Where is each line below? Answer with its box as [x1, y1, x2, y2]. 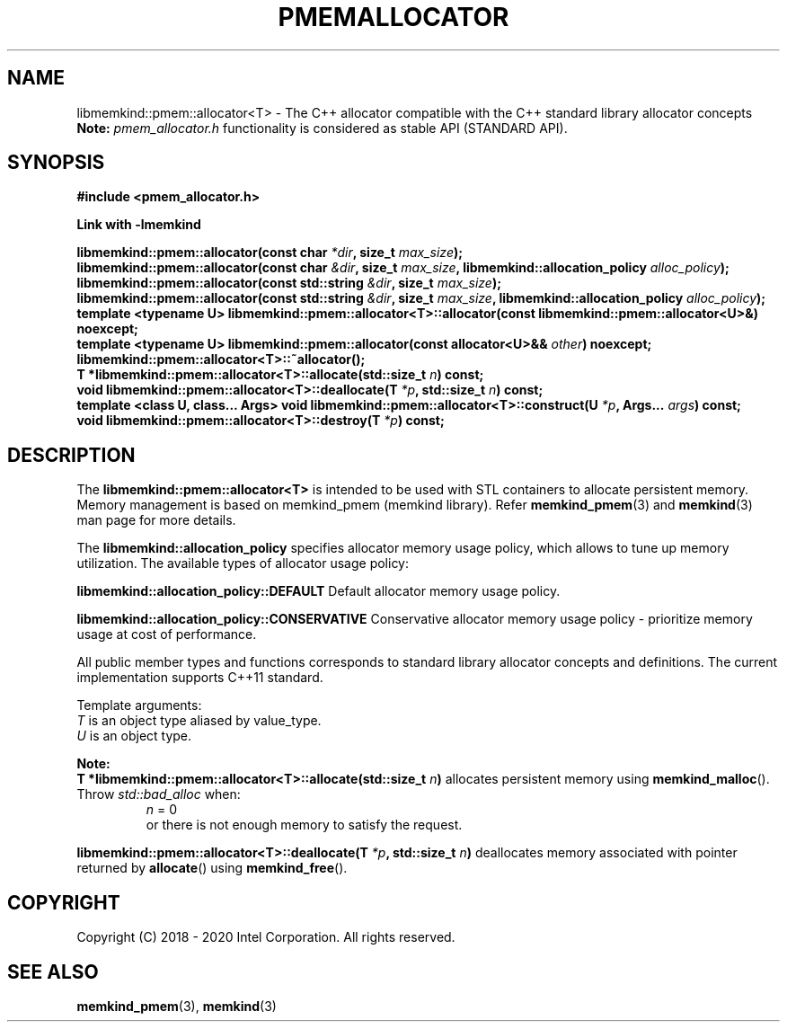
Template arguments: [76, 697, 202, 714]
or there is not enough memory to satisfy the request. [146, 817, 463, 833]
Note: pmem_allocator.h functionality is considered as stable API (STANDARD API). [76, 120, 568, 136]
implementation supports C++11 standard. [76, 670, 323, 686]
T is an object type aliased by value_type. [76, 713, 322, 729]
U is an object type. [76, 728, 192, 744]
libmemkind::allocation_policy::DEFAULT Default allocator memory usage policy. [76, 583, 561, 599]
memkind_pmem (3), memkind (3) [76, 998, 277, 1014]
